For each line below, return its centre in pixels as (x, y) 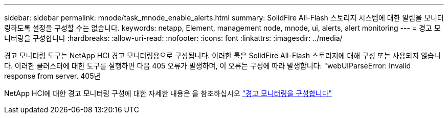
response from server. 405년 (52, 76)
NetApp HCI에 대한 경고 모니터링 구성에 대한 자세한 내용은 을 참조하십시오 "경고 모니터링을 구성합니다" (168, 93)
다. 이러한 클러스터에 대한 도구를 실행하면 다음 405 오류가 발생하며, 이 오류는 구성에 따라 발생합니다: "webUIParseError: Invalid (208, 66)
